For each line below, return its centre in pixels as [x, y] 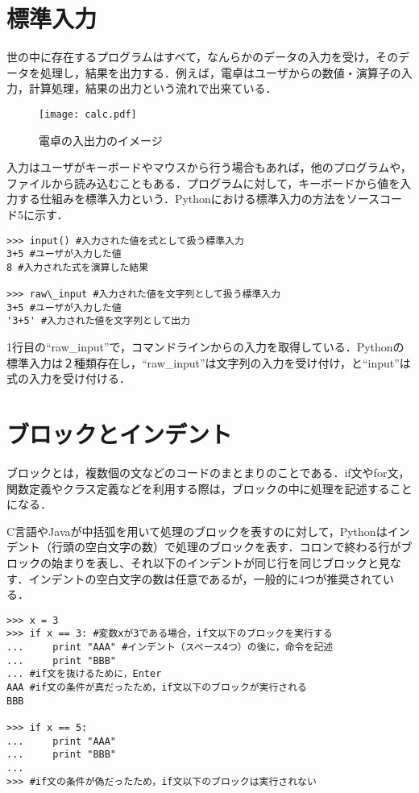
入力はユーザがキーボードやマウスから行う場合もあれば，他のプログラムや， [209, 167]
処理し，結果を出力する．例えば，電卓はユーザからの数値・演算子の [220, 72]
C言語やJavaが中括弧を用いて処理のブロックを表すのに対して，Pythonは [197, 531]
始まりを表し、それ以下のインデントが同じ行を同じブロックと [215, 563]
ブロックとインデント [120, 434]
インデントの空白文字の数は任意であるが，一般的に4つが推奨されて [206, 578]
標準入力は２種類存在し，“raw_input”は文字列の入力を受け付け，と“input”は [209, 362]
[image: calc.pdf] [88, 114]
